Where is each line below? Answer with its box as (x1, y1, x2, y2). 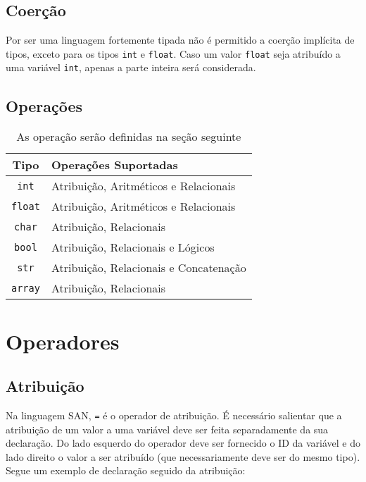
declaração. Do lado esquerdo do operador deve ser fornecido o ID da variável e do (6, 435, 361, 450)
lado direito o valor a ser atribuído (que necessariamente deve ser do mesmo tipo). (6, 449, 360, 464)
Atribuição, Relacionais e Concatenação (51, 259, 246, 276)
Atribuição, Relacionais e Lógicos (51, 239, 215, 256)
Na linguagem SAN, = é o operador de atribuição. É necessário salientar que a (6, 407, 342, 422)
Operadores (6, 326, 120, 355)
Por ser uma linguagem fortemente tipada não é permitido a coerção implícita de (6, 32, 355, 47)
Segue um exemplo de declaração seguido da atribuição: (6, 463, 246, 478)
